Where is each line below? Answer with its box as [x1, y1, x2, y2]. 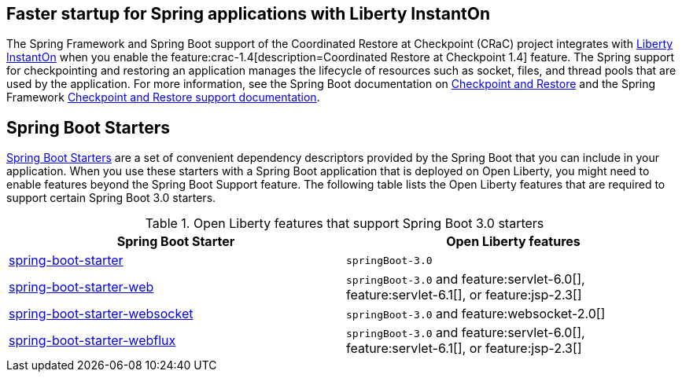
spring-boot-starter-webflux [9, 332, 176, 349]
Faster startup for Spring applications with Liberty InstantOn [6, 4, 491, 24]
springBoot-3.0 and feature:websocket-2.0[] [346, 306, 606, 322]
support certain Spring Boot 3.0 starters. [6, 191, 216, 205]
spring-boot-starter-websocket [9, 306, 194, 322]
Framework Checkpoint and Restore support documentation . [6, 90, 320, 105]
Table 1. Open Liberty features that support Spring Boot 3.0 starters [145, 215, 544, 232]
